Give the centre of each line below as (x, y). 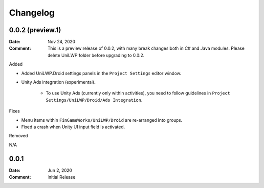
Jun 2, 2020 (60, 170)
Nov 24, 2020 (62, 42)
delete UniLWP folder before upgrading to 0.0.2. (96, 55)
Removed (19, 136)
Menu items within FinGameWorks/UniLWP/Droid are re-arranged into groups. (102, 120)
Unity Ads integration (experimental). (58, 82)
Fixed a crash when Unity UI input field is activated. (73, 127)
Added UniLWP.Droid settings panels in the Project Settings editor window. (101, 73)
